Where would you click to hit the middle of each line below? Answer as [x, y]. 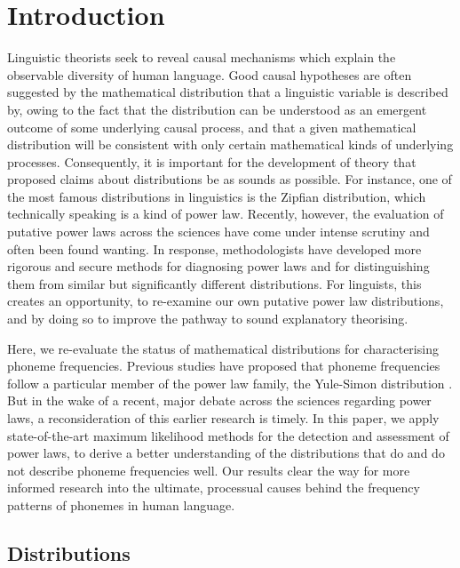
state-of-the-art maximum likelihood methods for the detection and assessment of [228, 435]
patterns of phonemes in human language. [121, 504]
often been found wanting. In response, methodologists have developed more [214, 248]
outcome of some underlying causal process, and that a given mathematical [212, 127]
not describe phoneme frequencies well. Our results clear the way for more [209, 470]
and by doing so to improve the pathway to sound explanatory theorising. [208, 319]
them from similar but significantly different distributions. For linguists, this [214, 283]
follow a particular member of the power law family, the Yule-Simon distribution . [230, 383]
